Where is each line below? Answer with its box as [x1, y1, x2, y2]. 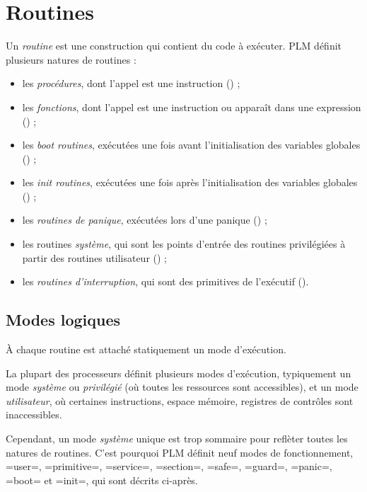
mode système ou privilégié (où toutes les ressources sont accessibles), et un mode [6, 379, 359, 394]
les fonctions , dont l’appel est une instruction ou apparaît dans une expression [22, 99, 361, 114]
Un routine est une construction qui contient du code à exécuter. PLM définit [6, 38, 342, 53]
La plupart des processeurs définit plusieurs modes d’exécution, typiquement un [6, 365, 351, 380]
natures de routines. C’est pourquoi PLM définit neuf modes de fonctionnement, [6, 445, 354, 459]
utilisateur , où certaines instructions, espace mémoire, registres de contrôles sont [6, 393, 354, 408]
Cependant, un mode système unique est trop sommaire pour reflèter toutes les [6, 431, 348, 446]
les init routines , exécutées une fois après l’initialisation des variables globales [22, 175, 358, 190]
